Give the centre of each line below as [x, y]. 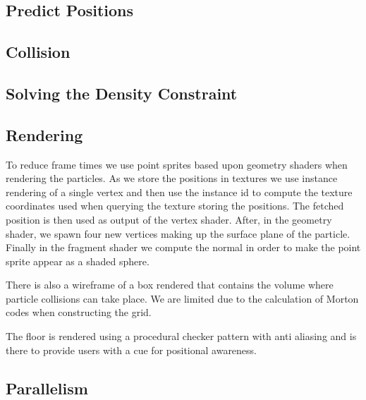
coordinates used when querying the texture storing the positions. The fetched [175, 206]
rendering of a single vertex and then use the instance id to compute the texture [179, 192]
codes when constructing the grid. [79, 312]
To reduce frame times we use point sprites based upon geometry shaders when [177, 164]
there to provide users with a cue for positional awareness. [132, 350]
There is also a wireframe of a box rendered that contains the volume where [170, 285]
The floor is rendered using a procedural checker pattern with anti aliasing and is [181, 336]
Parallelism [47, 388]
